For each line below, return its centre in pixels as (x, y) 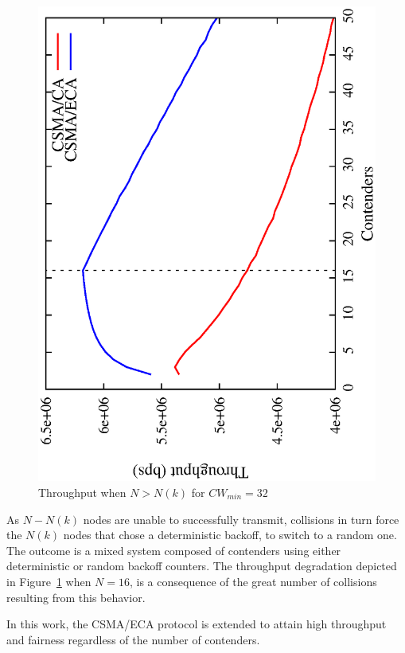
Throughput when (82, 492)
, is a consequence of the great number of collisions (253, 581)
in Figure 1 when (49, 581)
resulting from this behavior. (76, 597)
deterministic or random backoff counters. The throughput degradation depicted (202, 566)
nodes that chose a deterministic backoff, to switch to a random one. (230, 535)
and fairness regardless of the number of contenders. (133, 639)
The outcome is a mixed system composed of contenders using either (174, 550)
